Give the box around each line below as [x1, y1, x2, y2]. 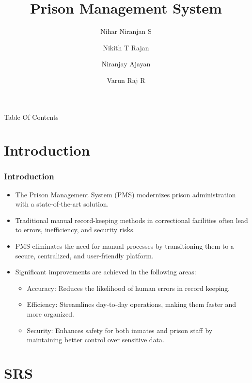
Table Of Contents [4, 112, 59, 122]
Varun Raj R [107, 75, 145, 85]
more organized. [27, 309, 74, 319]
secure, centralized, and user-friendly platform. [15, 250, 154, 260]
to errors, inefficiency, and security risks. [15, 224, 135, 235]
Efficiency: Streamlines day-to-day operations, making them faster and [27, 299, 236, 309]
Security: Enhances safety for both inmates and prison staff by [27, 325, 213, 335]
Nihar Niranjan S [100, 26, 152, 36]
